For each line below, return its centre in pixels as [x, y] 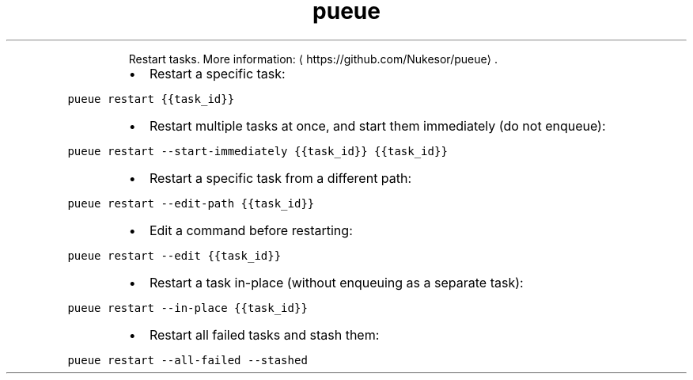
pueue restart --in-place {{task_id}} [187, 308]
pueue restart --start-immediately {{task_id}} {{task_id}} [258, 151]
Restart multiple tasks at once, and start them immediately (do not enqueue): [377, 125]
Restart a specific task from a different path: [280, 178]
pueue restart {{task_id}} [151, 99]
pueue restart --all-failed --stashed [187, 360]
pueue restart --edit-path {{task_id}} [191, 203]
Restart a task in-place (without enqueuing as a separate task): [336, 282]
